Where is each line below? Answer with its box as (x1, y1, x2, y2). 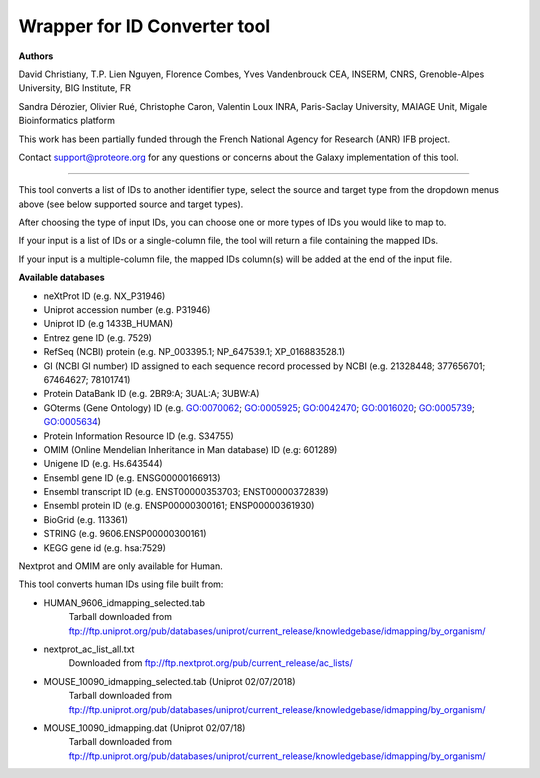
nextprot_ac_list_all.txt (43, 643, 135, 655)
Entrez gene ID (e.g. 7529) (43, 331, 152, 344)
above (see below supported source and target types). (18, 198, 244, 210)
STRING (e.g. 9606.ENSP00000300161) (43, 528, 207, 540)
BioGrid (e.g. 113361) (43, 513, 129, 525)
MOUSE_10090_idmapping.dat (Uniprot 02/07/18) (43, 721, 246, 734)
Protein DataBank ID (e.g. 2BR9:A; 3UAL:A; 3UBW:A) (43, 388, 260, 400)
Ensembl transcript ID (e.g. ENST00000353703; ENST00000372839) (43, 486, 329, 498)
